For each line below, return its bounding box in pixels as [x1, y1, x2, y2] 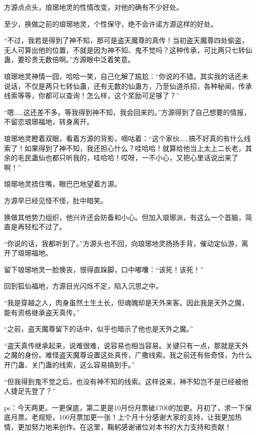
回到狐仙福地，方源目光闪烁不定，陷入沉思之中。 [4, 281, 162, 291]
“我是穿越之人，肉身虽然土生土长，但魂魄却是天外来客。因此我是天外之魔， [4, 297, 249, 308]
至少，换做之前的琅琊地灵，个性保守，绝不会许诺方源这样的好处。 [4, 18, 218, 29]
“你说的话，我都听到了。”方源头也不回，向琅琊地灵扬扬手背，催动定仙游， [4, 238, 242, 248]
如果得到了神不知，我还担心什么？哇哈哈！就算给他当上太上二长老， [24, 143, 245, 153]
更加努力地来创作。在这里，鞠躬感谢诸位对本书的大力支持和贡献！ [17, 422, 231, 432]
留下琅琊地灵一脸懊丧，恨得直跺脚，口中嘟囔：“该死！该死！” [4, 264, 204, 274]
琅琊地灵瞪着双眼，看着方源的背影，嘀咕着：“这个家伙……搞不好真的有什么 [4, 133, 244, 143]
